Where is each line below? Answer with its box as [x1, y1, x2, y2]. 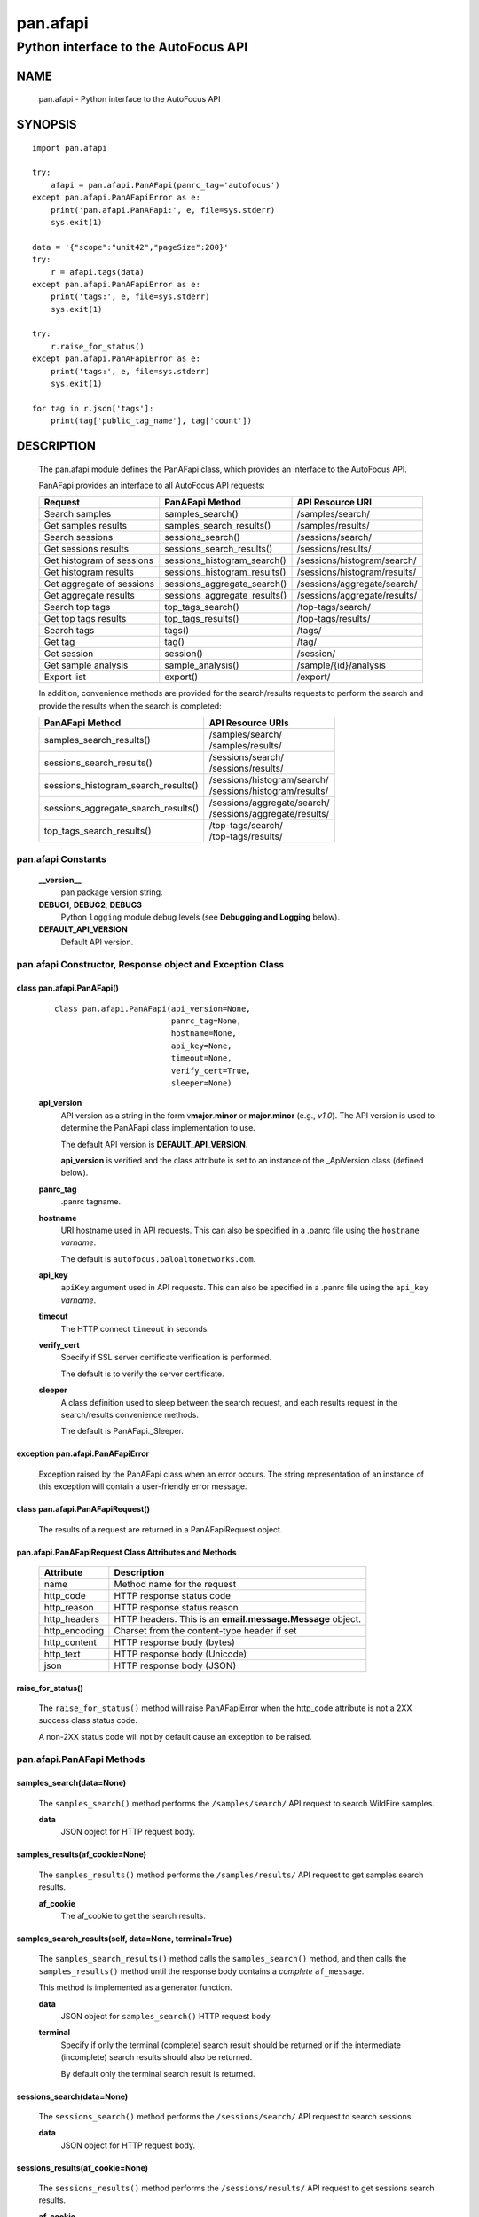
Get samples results [43, 520, 128, 532]
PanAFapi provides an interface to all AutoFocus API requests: [38, 480, 265, 491]
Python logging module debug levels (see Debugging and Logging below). [60, 912, 341, 922]
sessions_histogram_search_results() [43, 779, 199, 792]
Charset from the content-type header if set [114, 1624, 297, 1636]
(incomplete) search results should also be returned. [60, 2052, 253, 2063]
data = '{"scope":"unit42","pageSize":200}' [32, 242, 230, 252]
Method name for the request [114, 1578, 237, 1590]
